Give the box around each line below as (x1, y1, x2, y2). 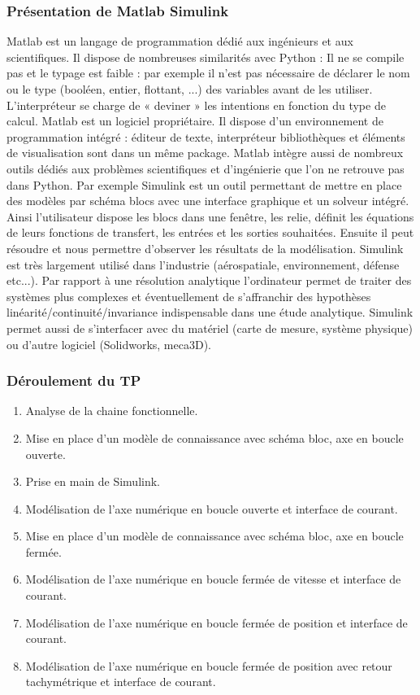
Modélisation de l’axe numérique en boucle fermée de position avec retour (25, 657, 392, 674)
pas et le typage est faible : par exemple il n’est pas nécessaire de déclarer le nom (6, 64, 410, 81)
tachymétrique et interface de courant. (25, 673, 216, 690)
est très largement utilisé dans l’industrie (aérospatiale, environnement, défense (6, 256, 400, 273)
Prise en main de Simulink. (25, 473, 161, 490)
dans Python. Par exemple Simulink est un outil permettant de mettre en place (6, 176, 402, 193)
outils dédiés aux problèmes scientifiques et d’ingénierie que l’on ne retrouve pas (6, 160, 405, 177)
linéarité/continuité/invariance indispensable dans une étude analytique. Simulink (6, 304, 414, 321)
